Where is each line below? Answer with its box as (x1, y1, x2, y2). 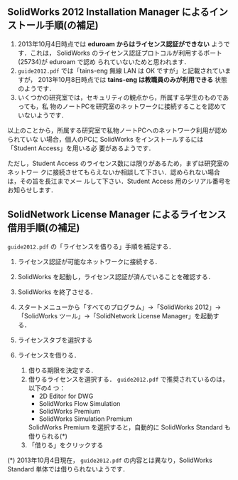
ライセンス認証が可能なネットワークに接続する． (17, 257, 161, 266)
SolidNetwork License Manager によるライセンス (7, 209, 227, 221)
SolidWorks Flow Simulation (38, 399, 121, 407)
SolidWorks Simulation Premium (38, 414, 133, 423)
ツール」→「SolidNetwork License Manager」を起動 (59, 311, 213, 320)
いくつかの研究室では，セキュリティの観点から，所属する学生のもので (17, 93, 223, 101)
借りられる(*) (28, 432, 67, 440)
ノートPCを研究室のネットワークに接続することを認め (62, 102, 220, 110)
